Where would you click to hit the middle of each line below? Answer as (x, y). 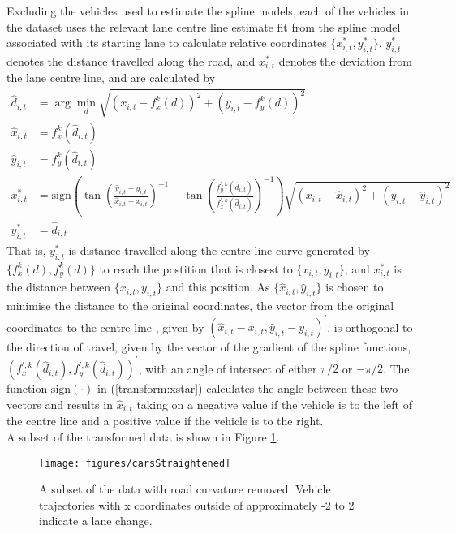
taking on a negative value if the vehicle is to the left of (274, 404)
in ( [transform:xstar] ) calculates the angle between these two (248, 388)
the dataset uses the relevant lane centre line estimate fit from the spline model (204, 26)
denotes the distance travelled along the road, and (131, 60)
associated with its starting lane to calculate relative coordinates (167, 43)
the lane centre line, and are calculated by (111, 78)
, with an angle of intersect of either (228, 368)
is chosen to (355, 287)
